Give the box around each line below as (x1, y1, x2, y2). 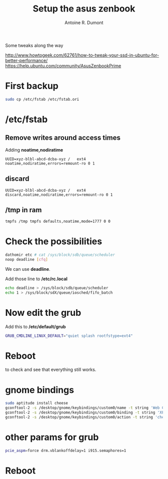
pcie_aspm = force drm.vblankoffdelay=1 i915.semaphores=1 (5, 448, 126, 453)
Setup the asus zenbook (32, 3, 135, 15)
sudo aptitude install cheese (5, 401, 68, 406)
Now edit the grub (5, 307, 81, 318)
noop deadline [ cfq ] (5, 257, 48, 262)
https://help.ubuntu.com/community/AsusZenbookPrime (5, 63, 121, 69)
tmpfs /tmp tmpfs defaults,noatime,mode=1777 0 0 (5, 219, 111, 224)
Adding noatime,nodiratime (5, 147, 63, 153)
